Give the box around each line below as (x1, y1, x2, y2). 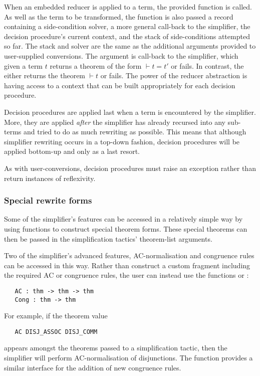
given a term (4, 60, 43, 71)
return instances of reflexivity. (4, 172, 96, 183)
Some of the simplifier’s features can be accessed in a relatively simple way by (4, 214, 243, 224)
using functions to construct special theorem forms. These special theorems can (4, 223, 247, 234)
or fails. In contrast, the (171, 60, 244, 71)
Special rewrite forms (4, 194, 92, 207)
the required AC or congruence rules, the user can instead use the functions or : (4, 270, 249, 280)
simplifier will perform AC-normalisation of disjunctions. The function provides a (4, 352, 253, 363)
